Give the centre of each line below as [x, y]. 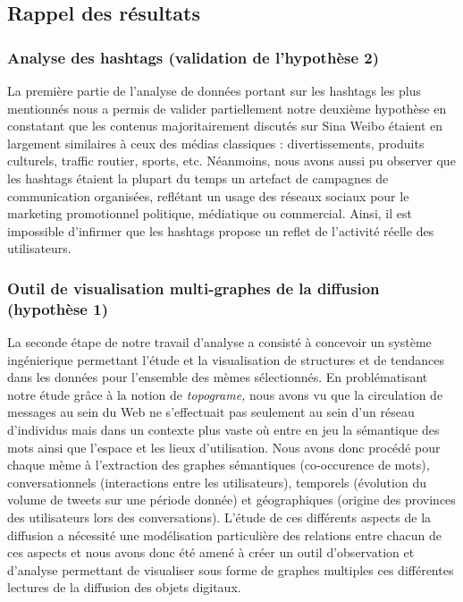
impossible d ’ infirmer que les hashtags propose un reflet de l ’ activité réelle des [221, 230]
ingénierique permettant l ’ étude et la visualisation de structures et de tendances [226, 359]
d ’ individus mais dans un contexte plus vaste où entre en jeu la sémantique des [223, 430]
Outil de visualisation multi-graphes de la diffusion [194, 288]
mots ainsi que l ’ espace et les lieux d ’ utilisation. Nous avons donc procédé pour [224, 447]
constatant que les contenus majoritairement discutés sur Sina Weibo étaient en [225, 126]
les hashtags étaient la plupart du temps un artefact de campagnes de [198, 178]
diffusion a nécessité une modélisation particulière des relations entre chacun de [224, 534]
